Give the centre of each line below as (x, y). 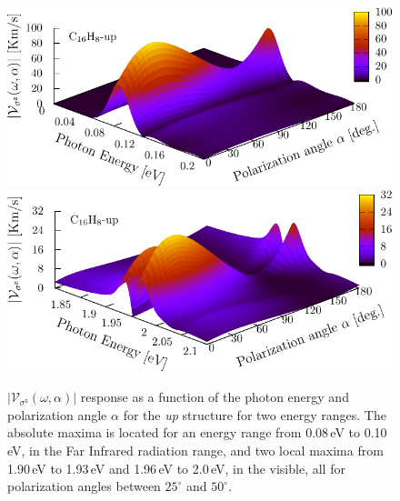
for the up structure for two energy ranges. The (255, 414)
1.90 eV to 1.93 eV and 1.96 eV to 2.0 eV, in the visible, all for (176, 468)
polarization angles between (84, 486)
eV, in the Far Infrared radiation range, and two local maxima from (195, 450)
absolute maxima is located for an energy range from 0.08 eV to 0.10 (197, 432)
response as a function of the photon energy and (215, 397)
